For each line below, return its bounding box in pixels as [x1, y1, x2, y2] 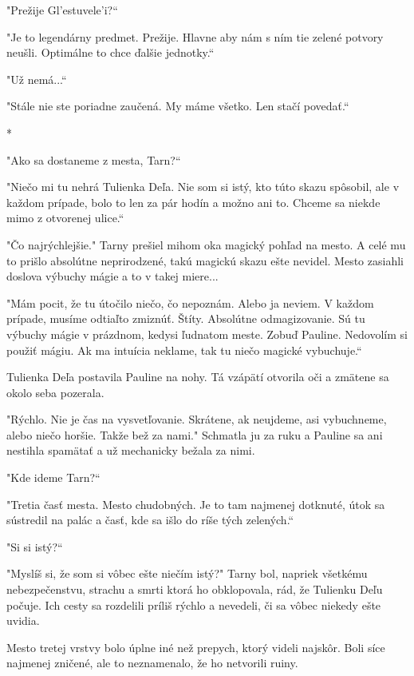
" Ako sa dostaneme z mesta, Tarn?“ [6, 151, 181, 168]
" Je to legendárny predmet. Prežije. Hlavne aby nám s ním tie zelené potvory [6, 28, 384, 45]
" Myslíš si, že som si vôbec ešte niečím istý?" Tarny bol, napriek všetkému [6, 565, 368, 582]
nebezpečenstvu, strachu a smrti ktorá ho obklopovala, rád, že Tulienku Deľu [6, 581, 383, 598]
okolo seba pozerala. [6, 384, 104, 400]
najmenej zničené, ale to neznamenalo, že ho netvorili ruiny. [6, 654, 298, 671]
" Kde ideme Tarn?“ [6, 469, 101, 486]
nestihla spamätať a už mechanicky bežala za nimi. [6, 442, 255, 459]
